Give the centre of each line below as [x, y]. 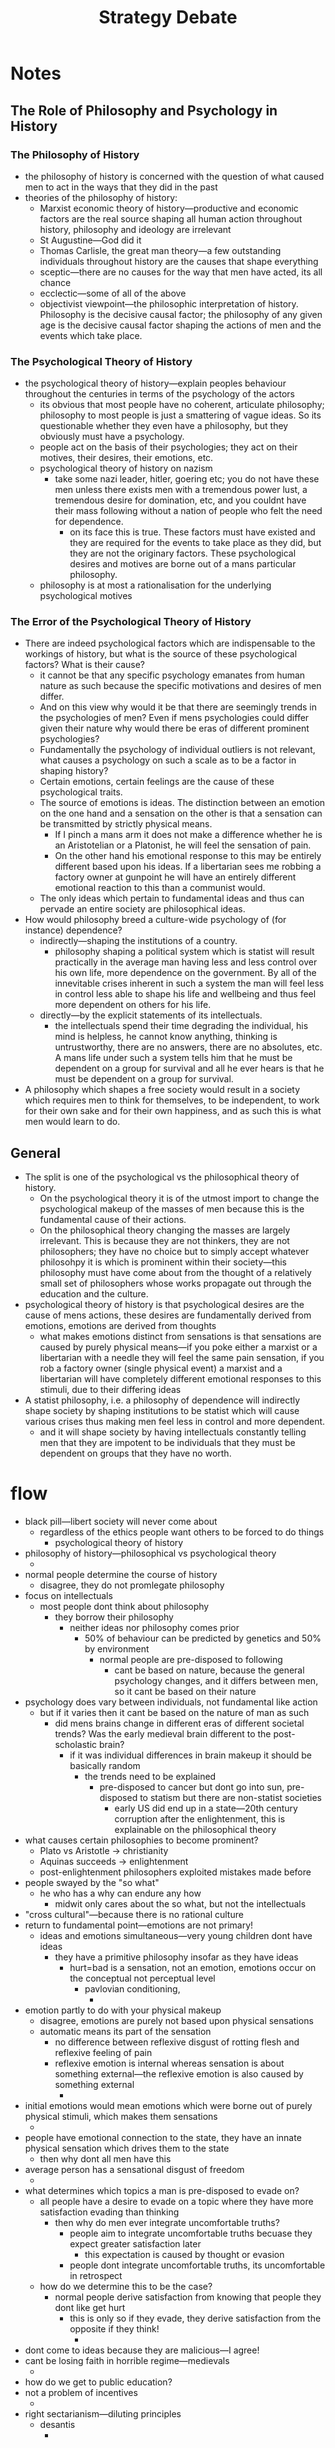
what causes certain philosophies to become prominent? [141, 1840]
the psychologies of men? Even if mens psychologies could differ [174, 718]
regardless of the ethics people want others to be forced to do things [182, 1532]
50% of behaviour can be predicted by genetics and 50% [203, 1638]
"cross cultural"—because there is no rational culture [134, 1915]
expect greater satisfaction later [135, 2244]
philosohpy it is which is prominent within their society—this [163, 1262]
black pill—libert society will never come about [121, 1522]
